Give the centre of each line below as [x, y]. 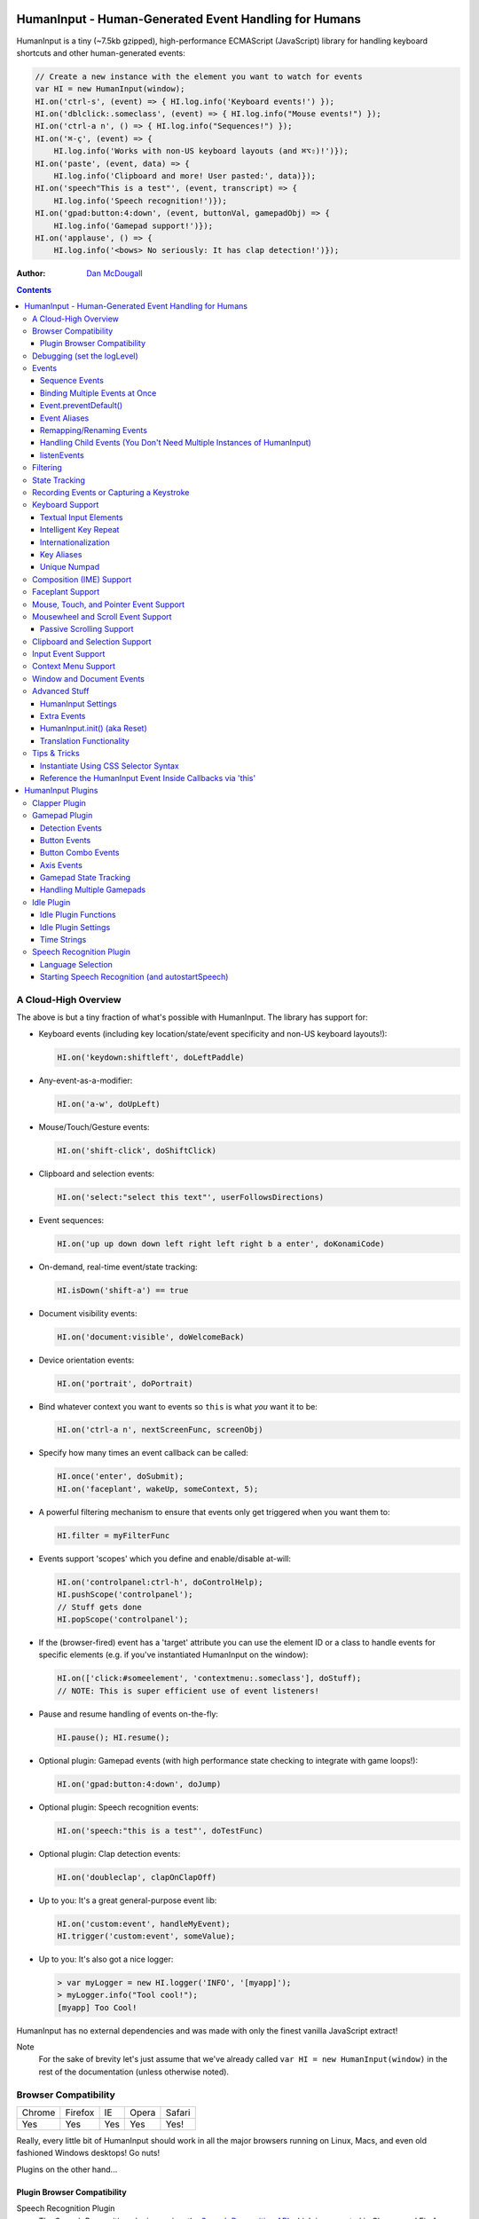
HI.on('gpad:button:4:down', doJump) [139, 1784]
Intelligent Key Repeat [80, 530]
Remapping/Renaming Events [94, 430]
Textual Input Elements [82, 517]
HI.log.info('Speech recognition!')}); [141, 201]
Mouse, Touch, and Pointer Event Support [109, 604]
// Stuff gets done [99, 1607]
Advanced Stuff [61, 691]
